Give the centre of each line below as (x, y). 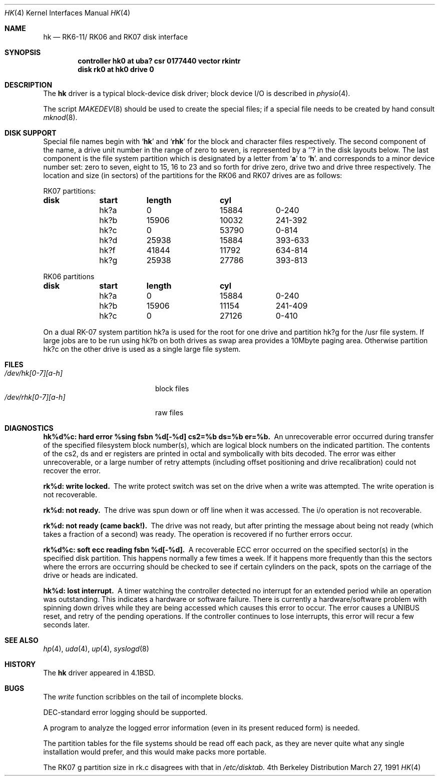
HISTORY (20, 664)
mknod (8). (60, 117)
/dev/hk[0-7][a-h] (34, 373)
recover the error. (72, 471)
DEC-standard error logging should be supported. (125, 712)
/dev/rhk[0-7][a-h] (35, 397)
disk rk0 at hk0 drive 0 (116, 69)
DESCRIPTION (29, 85)
